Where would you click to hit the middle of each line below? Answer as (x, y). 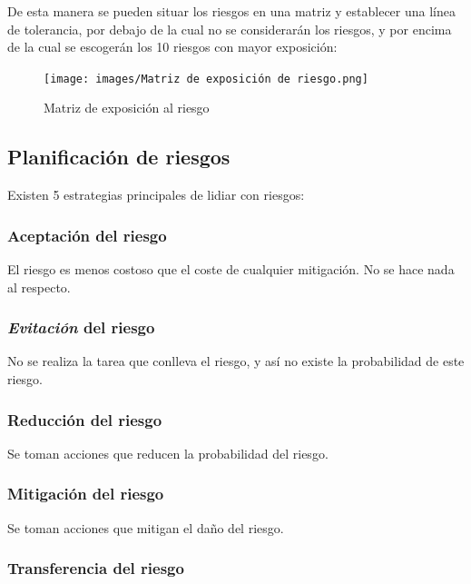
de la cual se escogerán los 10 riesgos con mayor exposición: (172, 47)
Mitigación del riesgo (86, 494)
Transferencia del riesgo (96, 568)
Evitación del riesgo (81, 327)
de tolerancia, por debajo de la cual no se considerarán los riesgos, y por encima (230, 29)
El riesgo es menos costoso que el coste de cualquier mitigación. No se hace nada (231, 269)
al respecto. (39, 287)
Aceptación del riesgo (87, 235)
